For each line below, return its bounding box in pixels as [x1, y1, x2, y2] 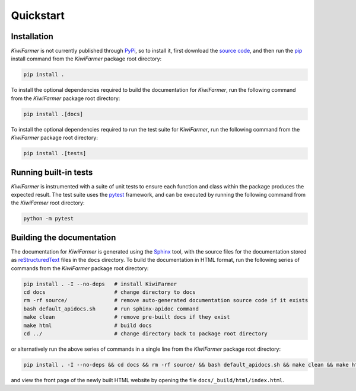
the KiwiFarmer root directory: [11, 199, 85, 207]
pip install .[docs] [23, 110, 83, 117]
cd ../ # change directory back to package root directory [23, 331, 268, 337]
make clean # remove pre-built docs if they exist [23, 314, 230, 321]
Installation [11, 31, 53, 41]
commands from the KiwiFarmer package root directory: [11, 264, 149, 272]
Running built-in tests [11, 167, 93, 177]
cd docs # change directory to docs [23, 289, 196, 296]
